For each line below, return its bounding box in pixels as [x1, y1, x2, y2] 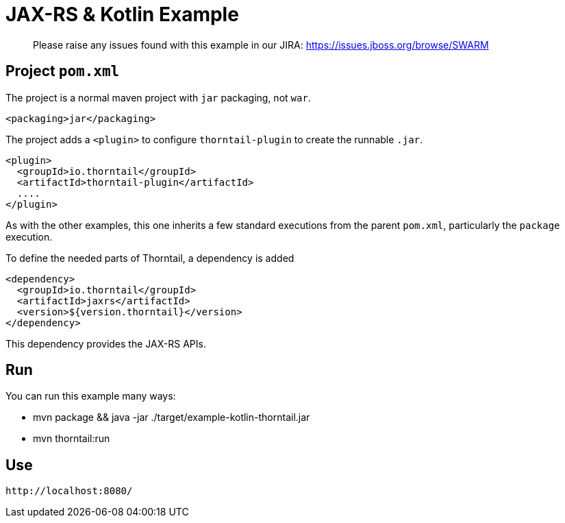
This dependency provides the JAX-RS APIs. [5, 337, 206, 350]
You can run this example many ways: [5, 390, 176, 402]
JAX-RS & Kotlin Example [5, 3, 239, 26]
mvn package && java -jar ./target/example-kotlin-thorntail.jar [33, 411, 310, 424]
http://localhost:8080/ [5, 485, 133, 497]
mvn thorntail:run [33, 433, 110, 445]
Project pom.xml [5, 62, 120, 80]
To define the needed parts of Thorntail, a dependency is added [5, 252, 294, 264]
